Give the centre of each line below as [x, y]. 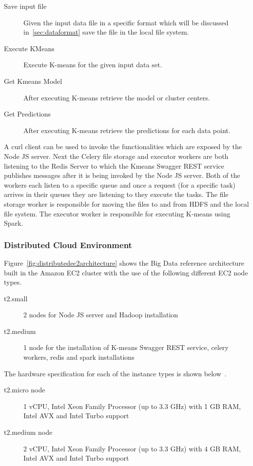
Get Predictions [28, 114]
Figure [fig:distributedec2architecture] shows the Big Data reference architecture [124, 262]
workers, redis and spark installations [79, 357]
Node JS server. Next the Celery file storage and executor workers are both [116, 156]
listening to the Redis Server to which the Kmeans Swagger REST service [114, 165]
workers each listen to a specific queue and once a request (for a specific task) [120, 184]
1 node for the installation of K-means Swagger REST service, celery [126, 347]
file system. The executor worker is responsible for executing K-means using [117, 213]
